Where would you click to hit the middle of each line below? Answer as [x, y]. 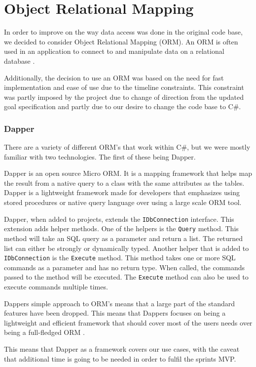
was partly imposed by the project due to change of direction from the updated [124, 97]
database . [19, 61]
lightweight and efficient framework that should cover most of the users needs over [128, 322]
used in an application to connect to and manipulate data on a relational [114, 51]
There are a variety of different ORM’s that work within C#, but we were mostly [127, 147]
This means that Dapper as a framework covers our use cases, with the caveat [122, 349]
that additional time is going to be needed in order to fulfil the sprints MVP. [120, 358]
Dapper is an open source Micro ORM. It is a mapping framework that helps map [128, 173]
